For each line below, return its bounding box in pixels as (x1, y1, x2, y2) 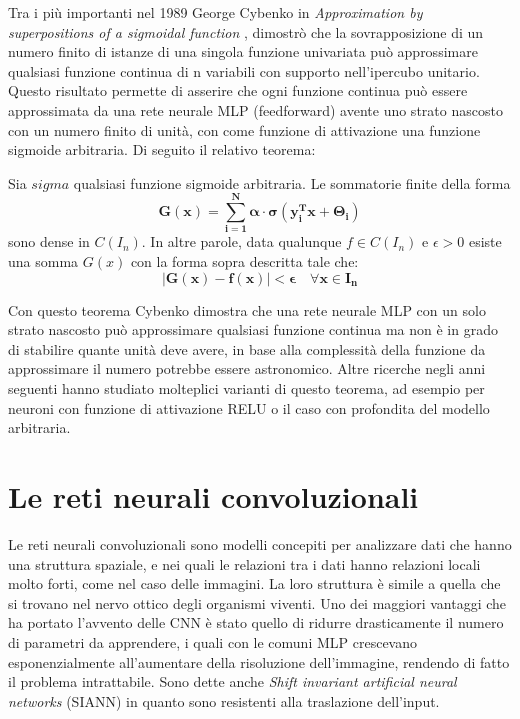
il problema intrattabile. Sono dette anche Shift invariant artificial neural (8, 671, 457, 692)
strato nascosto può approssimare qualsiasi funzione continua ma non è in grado (8, 319, 498, 340)
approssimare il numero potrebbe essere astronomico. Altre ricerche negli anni (8, 358, 486, 379)
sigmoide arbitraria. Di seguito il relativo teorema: (8, 139, 316, 160)
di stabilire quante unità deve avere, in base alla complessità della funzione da (8, 338, 486, 359)
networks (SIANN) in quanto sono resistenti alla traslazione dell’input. (8, 690, 440, 711)
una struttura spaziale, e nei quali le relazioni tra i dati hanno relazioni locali (8, 553, 481, 574)
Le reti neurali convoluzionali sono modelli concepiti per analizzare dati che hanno (8, 533, 512, 554)
